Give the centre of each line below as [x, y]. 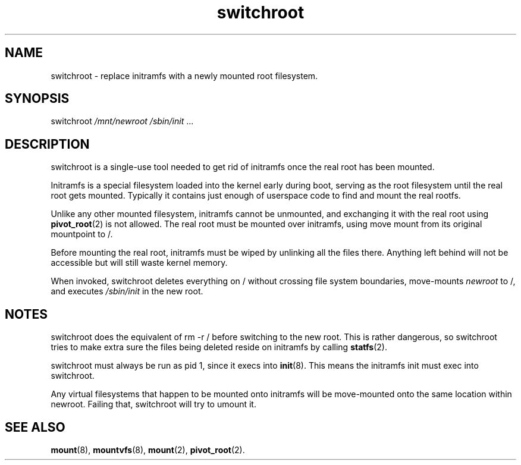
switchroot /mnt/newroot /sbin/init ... [122, 121]
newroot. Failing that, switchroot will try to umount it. [153, 404]
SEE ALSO [35, 427]
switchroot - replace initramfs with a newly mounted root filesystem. [184, 76]
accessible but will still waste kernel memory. [139, 263]
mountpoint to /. [82, 234]
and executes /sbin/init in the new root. [127, 291]
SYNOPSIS [37, 99]
